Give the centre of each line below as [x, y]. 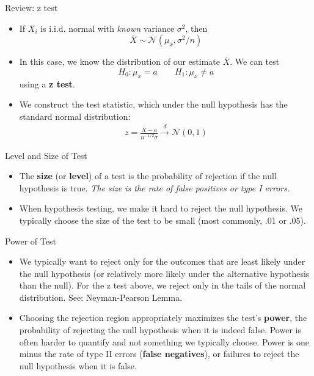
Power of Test [31, 241]
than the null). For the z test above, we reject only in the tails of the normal [162, 285]
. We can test [255, 61]
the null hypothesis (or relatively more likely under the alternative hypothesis [164, 273]
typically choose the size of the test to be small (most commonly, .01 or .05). [162, 220]
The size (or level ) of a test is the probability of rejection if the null [148, 176]
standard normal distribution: [75, 116]
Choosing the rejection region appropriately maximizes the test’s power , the [163, 318]
